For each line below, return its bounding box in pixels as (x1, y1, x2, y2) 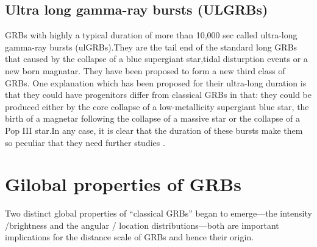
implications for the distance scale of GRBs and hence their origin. (5, 231, 254, 243)
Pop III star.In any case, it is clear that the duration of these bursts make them (5, 123, 303, 136)
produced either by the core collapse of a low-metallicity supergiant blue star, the (5, 100, 309, 113)
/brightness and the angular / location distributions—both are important (5, 218, 279, 231)
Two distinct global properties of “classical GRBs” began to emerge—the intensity (5, 207, 312, 220)
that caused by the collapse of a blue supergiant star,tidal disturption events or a (5, 52, 308, 65)
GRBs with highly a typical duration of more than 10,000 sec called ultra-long (5, 29, 297, 41)
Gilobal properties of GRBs (5, 172, 241, 197)
